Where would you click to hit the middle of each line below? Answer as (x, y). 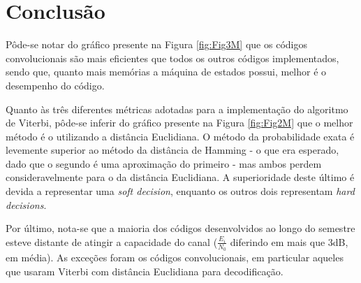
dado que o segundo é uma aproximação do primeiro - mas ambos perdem (164, 163)
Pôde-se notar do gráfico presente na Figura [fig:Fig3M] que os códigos (156, 44)
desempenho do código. (55, 85)
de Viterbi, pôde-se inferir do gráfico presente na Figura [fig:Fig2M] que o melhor (179, 123)
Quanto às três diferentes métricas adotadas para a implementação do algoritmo (177, 109)
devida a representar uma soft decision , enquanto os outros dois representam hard (180, 191)
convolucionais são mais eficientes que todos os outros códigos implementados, (172, 58)
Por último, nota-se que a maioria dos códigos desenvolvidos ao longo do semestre (180, 228)
